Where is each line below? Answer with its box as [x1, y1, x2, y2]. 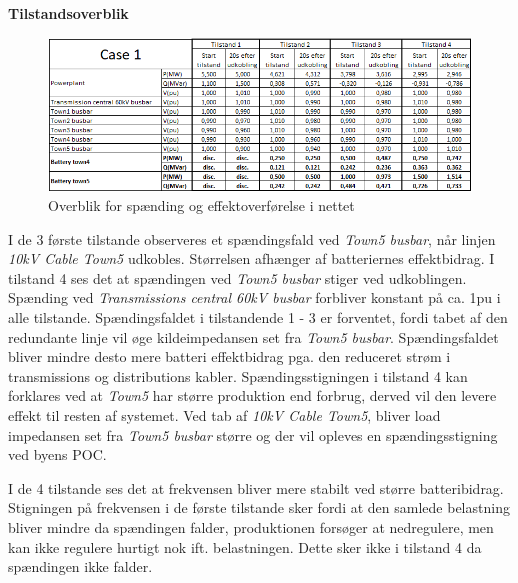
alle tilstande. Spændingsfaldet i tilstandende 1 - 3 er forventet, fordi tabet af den [8, 307, 508, 328]
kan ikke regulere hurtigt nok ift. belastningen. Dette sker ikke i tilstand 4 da [8, 536, 482, 557]
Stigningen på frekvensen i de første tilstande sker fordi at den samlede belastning [8, 497, 510, 518]
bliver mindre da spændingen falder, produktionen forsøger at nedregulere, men [8, 517, 494, 538]
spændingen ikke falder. [8, 556, 153, 577]
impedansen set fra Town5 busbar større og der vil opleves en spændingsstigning [8, 424, 498, 445]
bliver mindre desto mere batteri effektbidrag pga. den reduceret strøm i [8, 346, 451, 367]
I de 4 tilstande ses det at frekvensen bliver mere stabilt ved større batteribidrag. [8, 477, 504, 498]
